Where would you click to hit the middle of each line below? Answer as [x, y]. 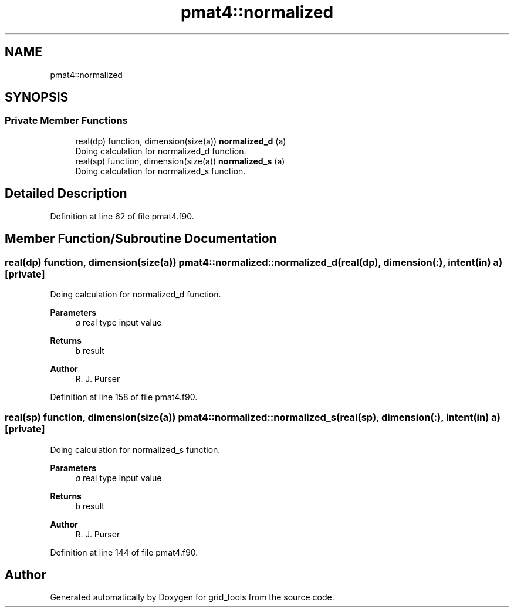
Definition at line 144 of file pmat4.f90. [124, 552]
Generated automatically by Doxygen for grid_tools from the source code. [192, 597]
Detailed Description [66, 194]
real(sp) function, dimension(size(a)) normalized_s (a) [180, 161]
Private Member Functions [66, 121]
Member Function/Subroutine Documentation [141, 239]
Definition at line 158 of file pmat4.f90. [124, 397]
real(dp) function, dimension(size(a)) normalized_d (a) [181, 141]
